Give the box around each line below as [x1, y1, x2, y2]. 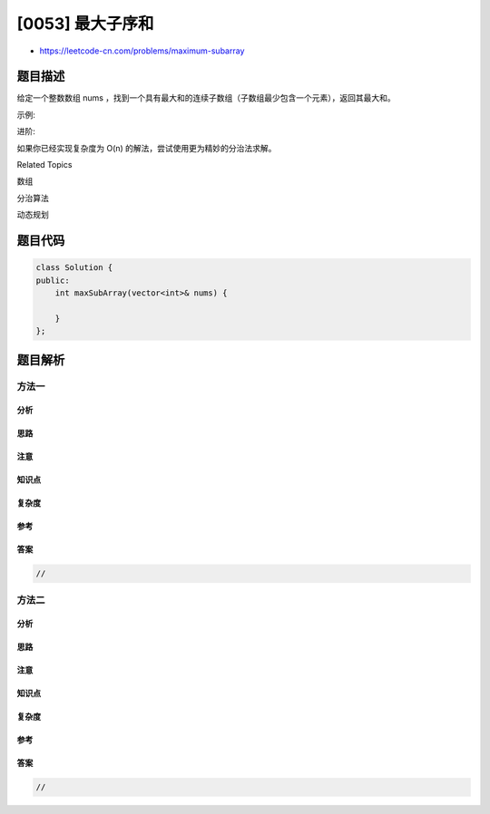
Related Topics [16, 160, 73, 170]
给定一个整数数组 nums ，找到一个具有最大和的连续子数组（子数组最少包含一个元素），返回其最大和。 [16, 92, 397, 103]
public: [35, 275, 70, 286]
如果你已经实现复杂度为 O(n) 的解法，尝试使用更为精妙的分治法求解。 [16, 142, 277, 153]
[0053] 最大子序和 [16, 14, 154, 34]
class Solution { [35, 263, 113, 273]
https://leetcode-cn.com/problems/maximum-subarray [39, 45, 245, 56]
